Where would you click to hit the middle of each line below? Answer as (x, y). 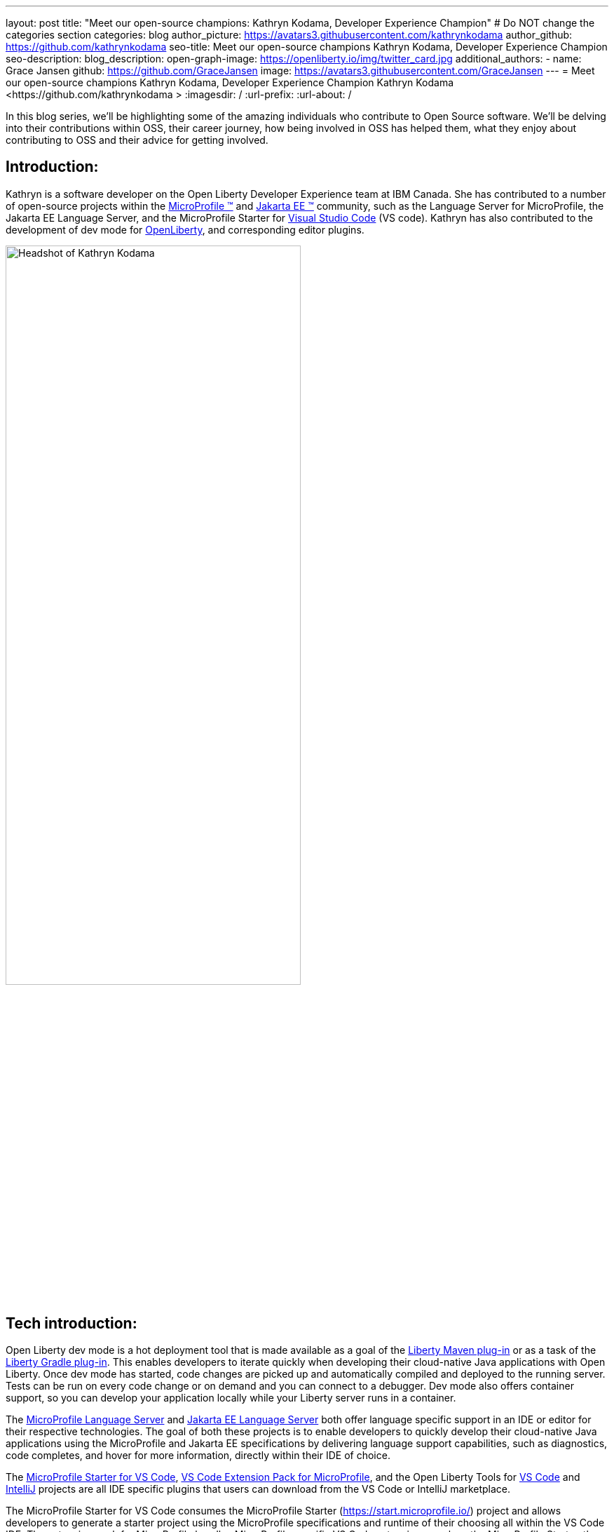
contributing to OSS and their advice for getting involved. (137, 140)
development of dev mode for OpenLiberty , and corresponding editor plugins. (185, 229)
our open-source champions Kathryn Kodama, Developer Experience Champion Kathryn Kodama (230, 82)
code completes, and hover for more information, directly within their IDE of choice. (198, 1456)
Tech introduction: (71, 1323)
